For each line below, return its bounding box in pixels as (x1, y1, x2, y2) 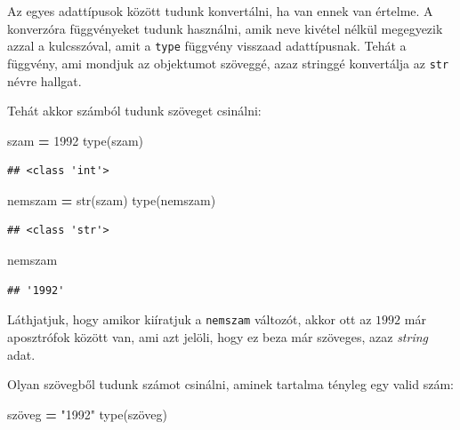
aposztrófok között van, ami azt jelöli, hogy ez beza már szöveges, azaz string (7, 327, 429, 346)
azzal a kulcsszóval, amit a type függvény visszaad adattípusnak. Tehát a (7, 36, 407, 55)
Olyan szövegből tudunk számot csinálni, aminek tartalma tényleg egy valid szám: (7, 375, 454, 394)
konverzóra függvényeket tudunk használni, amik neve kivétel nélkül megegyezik (7, 19, 443, 37)
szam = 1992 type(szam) (7, 131, 144, 149)
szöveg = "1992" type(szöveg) (7, 404, 167, 423)
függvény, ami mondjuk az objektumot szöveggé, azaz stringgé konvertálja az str (7, 53, 449, 72)
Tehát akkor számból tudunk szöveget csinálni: (7, 101, 262, 120)
